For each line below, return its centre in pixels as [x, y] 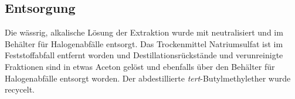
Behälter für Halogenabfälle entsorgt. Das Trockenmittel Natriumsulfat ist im [144, 43]
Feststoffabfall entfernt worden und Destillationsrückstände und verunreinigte [144, 55]
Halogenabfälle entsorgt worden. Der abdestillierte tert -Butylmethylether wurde [148, 78]
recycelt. [20, 89]
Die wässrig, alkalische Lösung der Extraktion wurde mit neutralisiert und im [144, 32]
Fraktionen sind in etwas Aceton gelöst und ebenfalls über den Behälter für [140, 66]
